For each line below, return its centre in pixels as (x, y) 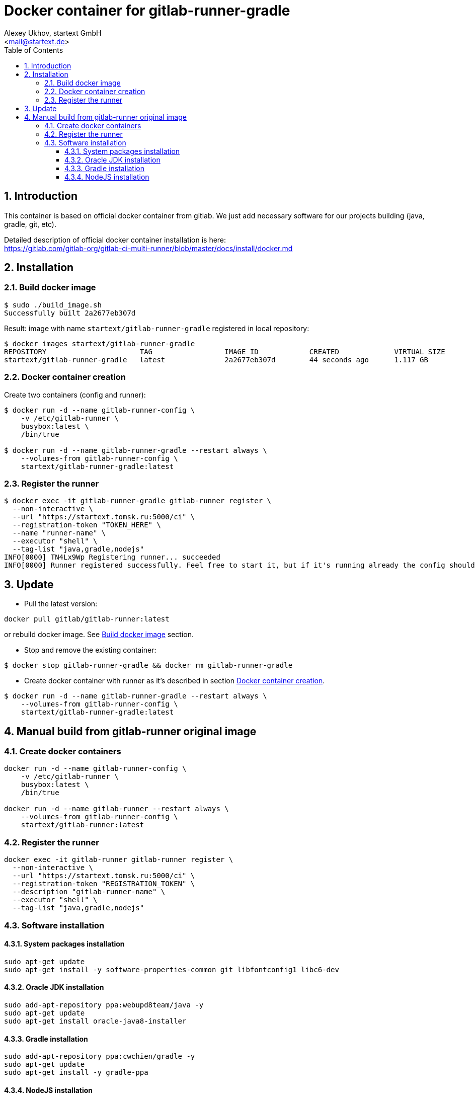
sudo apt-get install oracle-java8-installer (95, 1021)
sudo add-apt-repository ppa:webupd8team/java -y (104, 1005)
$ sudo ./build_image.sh (53, 305)
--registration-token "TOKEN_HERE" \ (87, 525)
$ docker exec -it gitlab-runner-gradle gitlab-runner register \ (138, 501)
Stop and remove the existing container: (90, 650)
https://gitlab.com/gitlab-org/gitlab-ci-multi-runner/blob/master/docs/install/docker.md (148, 248)
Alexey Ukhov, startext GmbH (53, 33)
